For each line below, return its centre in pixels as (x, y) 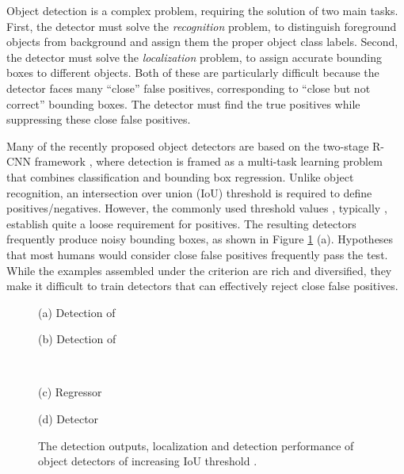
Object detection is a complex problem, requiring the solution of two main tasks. (202, 10)
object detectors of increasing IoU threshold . (148, 461)
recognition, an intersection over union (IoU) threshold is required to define (189, 192)
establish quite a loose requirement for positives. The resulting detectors (181, 223)
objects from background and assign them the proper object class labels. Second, (202, 42)
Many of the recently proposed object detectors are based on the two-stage (188, 145)
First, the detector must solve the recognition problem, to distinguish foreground (202, 26)
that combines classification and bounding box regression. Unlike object (180, 176)
